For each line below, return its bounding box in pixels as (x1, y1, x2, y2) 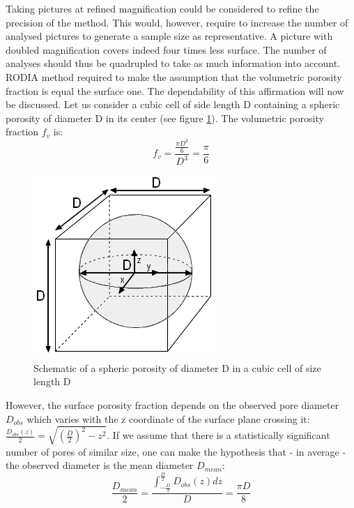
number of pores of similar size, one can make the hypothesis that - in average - (6, 444, 346, 458)
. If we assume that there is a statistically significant (107, 428, 330, 442)
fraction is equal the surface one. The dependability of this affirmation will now (6, 83, 344, 98)
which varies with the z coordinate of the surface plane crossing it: (26, 411, 310, 426)
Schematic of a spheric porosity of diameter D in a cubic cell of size (33, 360, 321, 375)
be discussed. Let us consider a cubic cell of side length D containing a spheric (6, 97, 340, 112)
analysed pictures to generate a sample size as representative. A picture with (6, 29, 333, 43)
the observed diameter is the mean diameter (6, 458, 194, 472)
